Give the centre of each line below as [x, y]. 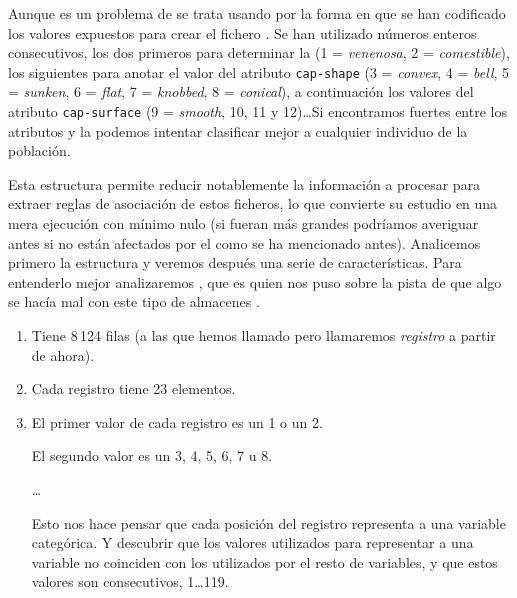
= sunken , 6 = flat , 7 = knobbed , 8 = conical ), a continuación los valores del [241, 91]
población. [39, 150]
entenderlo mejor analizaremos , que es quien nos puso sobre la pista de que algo [255, 281]
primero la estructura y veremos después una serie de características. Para [235, 262]
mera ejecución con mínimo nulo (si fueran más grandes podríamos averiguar [243, 223]
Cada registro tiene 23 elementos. [133, 388]
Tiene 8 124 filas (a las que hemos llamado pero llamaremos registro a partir [263, 335]
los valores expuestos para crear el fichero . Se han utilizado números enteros [242, 32]
